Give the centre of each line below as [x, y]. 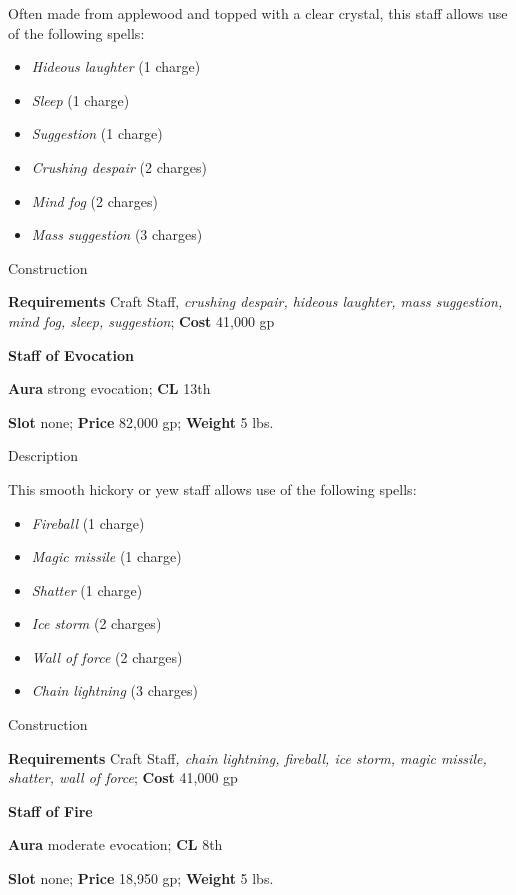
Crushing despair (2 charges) [119, 166]
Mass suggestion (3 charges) [117, 234]
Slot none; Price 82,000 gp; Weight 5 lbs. [141, 421]
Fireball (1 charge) [88, 522]
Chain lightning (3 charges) [114, 690]
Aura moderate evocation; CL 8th [115, 844]
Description [43, 455]
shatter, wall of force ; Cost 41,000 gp [123, 777]
